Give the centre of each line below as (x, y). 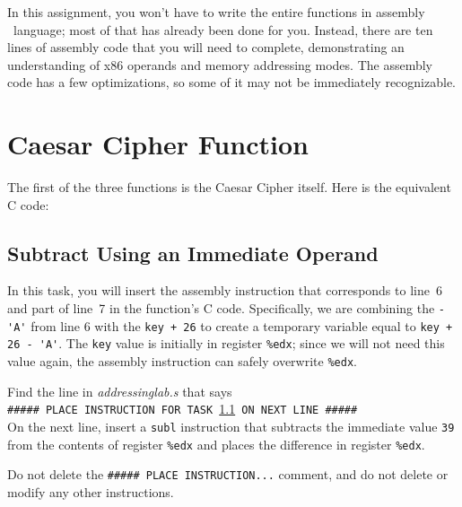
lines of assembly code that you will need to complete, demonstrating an (206, 47)
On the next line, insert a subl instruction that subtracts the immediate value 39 (231, 426)
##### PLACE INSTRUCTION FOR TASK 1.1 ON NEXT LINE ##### (183, 409)
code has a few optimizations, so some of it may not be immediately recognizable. (232, 82)
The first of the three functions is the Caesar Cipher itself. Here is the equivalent (229, 187)
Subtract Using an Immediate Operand (193, 253)
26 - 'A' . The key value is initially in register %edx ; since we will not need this (226, 343)
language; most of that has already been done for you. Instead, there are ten (223, 29)
